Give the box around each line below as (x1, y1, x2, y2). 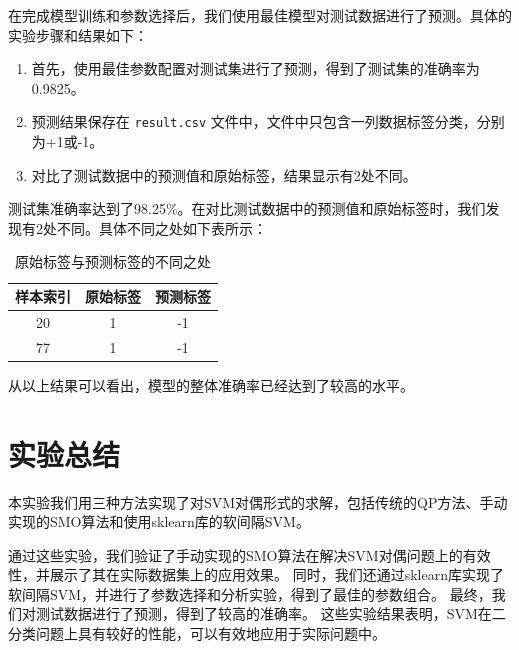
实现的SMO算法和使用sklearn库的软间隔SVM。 (8, 511, 310, 532)
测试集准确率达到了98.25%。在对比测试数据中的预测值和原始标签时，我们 (8, 198, 486, 219)
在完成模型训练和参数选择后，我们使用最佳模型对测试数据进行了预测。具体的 (8, 5, 512, 25)
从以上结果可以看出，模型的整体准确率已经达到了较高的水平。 (8, 374, 414, 395)
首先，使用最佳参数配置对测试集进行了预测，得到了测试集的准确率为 (31, 58, 480, 79)
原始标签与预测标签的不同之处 (15, 251, 211, 272)
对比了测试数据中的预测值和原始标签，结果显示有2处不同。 (31, 164, 417, 185)
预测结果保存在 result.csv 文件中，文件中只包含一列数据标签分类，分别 (31, 111, 505, 132)
